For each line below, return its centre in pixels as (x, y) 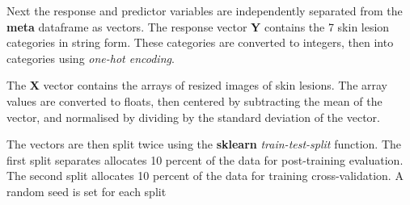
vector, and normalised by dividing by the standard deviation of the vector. (193, 117)
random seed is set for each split (87, 191)
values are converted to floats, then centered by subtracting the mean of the (194, 100)
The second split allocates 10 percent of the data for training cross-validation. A (205, 176)
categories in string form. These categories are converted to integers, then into (200, 42)
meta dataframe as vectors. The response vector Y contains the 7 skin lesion (198, 26)
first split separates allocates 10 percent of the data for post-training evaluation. (205, 159)
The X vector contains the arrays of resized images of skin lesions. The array (197, 85)
